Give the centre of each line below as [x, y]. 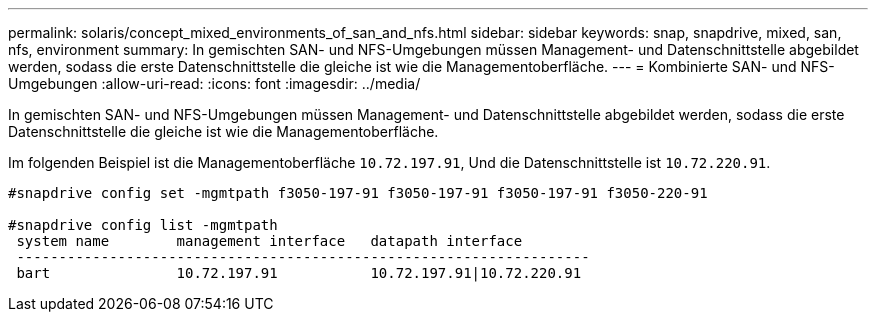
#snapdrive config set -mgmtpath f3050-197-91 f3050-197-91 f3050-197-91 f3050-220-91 [358, 193]
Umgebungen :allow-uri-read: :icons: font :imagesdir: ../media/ [214, 83]
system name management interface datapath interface [269, 241]
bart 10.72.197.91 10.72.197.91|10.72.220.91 [299, 273]
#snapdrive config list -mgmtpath [143, 225]
